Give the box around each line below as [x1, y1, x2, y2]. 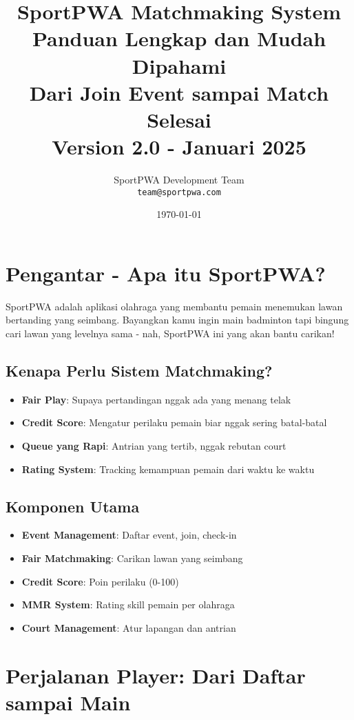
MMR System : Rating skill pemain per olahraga [21, 597, 235, 612]
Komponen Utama [6, 495, 140, 517]
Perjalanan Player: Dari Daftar [6, 661, 306, 689]
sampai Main [6, 688, 131, 716]
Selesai [147, 105, 211, 133]
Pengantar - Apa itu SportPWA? [6, 259, 326, 287]
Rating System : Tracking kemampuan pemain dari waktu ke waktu [21, 461, 315, 476]
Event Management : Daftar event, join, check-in [21, 528, 237, 542]
